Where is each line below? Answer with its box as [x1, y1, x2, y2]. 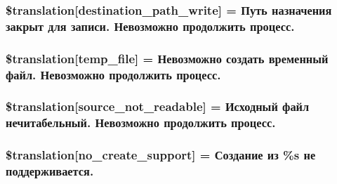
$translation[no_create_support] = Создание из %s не [6, 146, 316, 164]
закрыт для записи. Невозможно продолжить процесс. [6, 17, 295, 34]
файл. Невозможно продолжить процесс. [6, 65, 221, 83]
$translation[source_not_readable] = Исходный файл [6, 98, 310, 115]
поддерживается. [6, 162, 94, 180]
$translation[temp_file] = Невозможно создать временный [6, 49, 329, 67]
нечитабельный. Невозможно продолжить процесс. [6, 114, 276, 131]
